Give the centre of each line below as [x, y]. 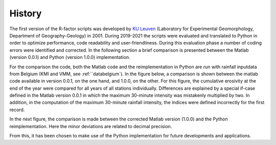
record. [17, 110]
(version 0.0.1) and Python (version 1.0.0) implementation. [70, 57]
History [26, 13]
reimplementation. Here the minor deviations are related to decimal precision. [91, 126]
